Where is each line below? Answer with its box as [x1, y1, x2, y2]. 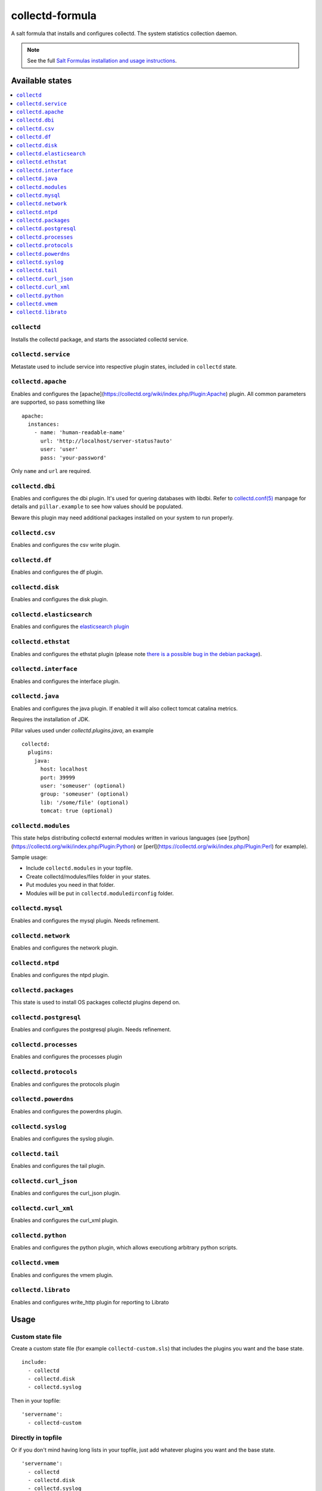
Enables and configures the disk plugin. [11, 596, 109, 603]
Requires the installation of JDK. [11, 716, 90, 723]
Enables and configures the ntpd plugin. [11, 972, 110, 979]
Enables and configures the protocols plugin [11, 1080, 120, 1088]
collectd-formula [11, 9, 97, 22]
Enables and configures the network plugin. [11, 944, 119, 951]
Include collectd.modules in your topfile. [26, 865, 133, 872]
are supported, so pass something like [11, 398, 106, 406]
